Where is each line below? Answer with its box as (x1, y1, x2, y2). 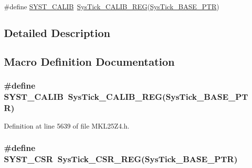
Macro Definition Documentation (4, 54, 175, 69)
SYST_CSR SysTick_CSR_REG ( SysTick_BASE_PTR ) (4, 152, 238, 165)
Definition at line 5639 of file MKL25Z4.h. (4, 121, 130, 131)
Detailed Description (4, 25, 111, 40)
